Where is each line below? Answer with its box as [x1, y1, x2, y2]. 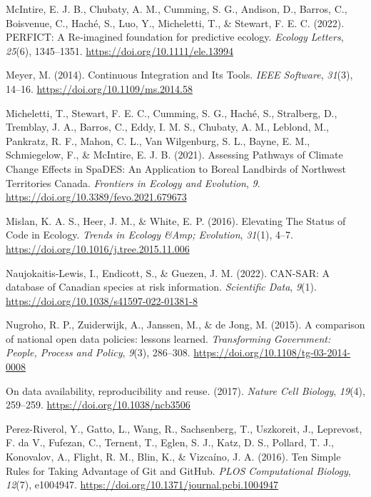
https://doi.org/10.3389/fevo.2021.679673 [6, 189, 187, 204]
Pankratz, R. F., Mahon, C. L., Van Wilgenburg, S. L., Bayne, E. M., [6, 133, 310, 148]
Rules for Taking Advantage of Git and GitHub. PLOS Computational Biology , [6, 463, 351, 478]
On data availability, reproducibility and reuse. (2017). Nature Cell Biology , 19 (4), [6, 383, 365, 398]
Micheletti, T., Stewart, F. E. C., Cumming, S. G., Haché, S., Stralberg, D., [6, 105, 337, 120]
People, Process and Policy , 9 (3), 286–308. [6, 345, 190, 360]
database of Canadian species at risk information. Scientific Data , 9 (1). [6, 279, 317, 294]
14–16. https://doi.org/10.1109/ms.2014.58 [6, 81, 193, 96]
